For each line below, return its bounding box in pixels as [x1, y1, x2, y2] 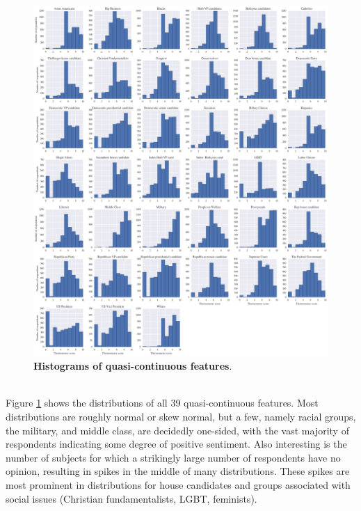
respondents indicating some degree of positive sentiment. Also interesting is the [6, 437, 347, 451]
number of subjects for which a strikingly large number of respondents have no [6, 450, 341, 464]
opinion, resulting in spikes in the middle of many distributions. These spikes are [6, 464, 350, 478]
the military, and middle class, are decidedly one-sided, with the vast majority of [6, 423, 349, 437]
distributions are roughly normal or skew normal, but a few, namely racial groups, [6, 409, 356, 424]
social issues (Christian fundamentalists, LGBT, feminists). [6, 491, 257, 505]
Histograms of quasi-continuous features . [33, 359, 232, 373]
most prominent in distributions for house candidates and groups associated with [6, 478, 351, 492]
